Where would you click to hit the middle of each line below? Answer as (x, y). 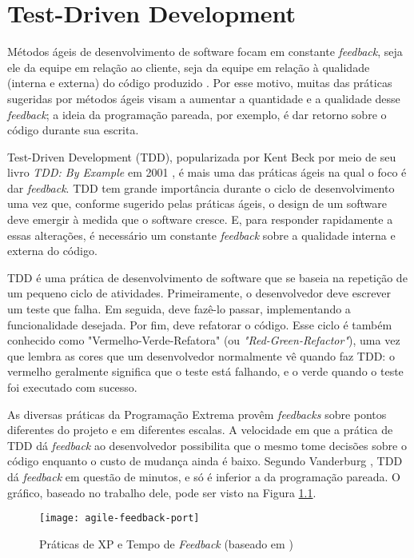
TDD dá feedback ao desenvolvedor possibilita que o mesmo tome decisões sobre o (207, 445)
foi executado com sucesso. (72, 387)
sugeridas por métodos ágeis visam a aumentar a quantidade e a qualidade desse (204, 98)
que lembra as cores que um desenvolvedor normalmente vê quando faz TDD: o (201, 355)
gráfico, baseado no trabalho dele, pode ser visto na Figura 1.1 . (162, 492)
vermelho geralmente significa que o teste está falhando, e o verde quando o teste (205, 371)
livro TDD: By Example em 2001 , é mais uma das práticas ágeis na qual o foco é (207, 172)
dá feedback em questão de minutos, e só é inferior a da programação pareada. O (204, 476)
